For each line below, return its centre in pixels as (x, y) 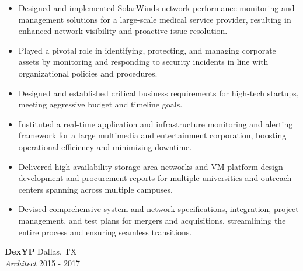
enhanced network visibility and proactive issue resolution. (123, 31)
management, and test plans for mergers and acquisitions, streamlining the (152, 220)
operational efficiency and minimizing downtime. (105, 146)
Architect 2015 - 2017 (42, 263)
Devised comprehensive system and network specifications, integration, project (159, 209)
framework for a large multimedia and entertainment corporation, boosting (152, 135)
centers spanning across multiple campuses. (95, 189)
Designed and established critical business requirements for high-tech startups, (159, 93)
